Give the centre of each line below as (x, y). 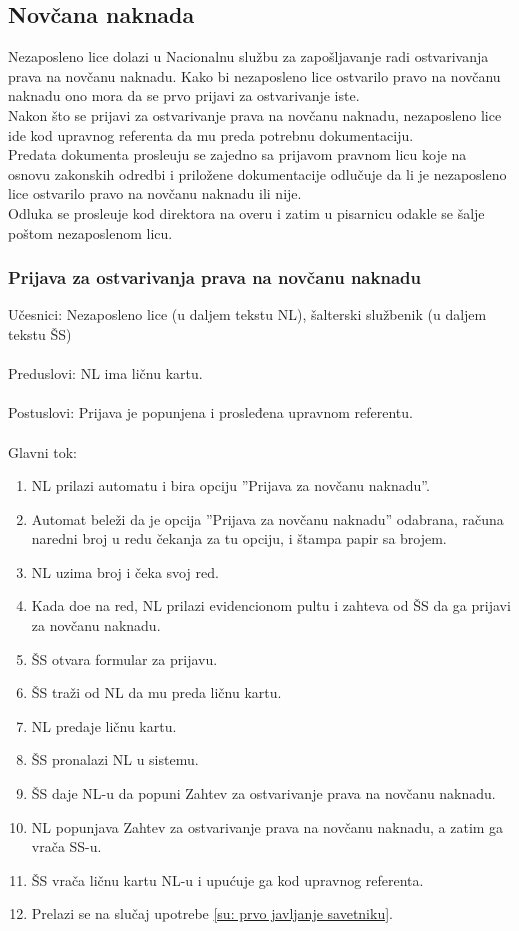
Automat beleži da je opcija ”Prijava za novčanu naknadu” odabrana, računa (267, 518)
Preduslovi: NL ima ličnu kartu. (105, 373)
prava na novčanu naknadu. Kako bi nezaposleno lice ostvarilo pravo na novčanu (254, 75)
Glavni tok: (42, 451)
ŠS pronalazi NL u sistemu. (115, 759)
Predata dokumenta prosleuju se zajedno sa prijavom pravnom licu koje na (237, 154)
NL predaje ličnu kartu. (104, 725)
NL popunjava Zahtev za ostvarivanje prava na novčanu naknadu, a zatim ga (267, 826)
